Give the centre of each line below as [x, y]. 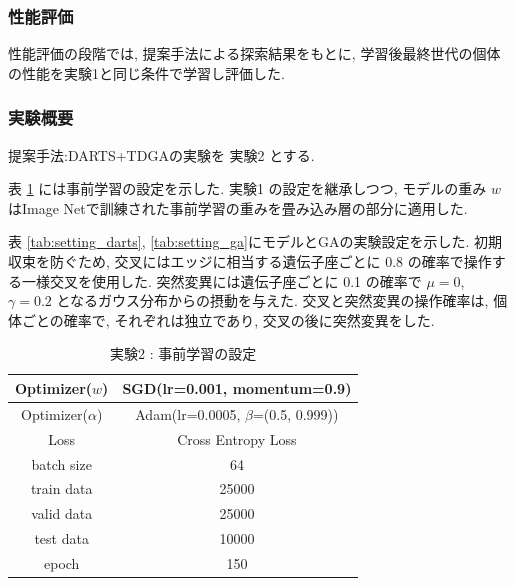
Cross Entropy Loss [237, 438]
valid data [62, 513]
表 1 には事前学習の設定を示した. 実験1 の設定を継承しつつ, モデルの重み [247, 188]
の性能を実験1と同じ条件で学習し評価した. [146, 72]
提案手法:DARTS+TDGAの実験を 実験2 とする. [161, 154]
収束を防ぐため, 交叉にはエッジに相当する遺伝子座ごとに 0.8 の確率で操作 [250, 261]
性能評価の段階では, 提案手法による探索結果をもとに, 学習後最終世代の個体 [254, 53]
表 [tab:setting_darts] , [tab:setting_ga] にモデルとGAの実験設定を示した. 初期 [255, 241]
